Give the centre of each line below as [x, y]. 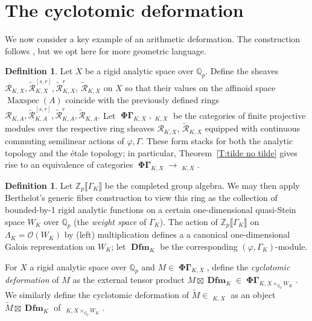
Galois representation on [50, 246]
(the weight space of [110, 221]
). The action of [189, 221]
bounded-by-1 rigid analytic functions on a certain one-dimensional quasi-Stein [151, 209]
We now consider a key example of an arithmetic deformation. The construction [153, 39]
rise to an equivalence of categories [69, 164]
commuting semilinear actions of [65, 140]
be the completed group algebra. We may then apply [202, 185]
